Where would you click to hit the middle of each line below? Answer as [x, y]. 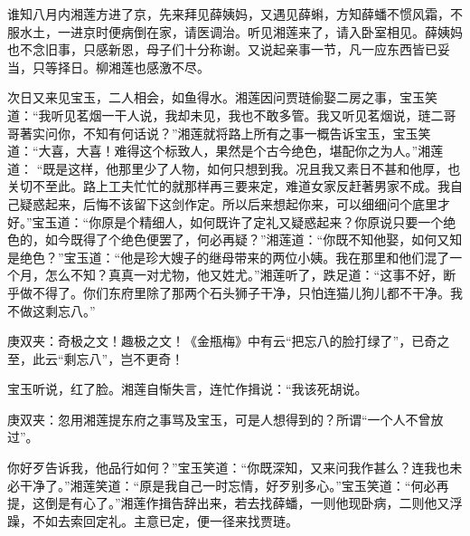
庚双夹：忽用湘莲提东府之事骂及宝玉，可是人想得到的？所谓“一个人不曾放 [226, 419]
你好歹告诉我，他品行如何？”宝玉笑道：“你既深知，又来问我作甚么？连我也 [229, 468]
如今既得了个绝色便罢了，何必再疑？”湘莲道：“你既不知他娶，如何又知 [254, 239]
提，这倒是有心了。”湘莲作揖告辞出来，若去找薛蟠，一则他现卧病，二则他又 [229, 503]
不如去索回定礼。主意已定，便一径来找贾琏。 [165, 520]
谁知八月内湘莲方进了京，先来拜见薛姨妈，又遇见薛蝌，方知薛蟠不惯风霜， [229, 14]
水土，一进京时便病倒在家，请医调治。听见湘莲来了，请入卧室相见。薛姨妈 [241, 31]
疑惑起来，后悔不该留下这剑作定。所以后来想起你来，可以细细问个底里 [228, 203]
